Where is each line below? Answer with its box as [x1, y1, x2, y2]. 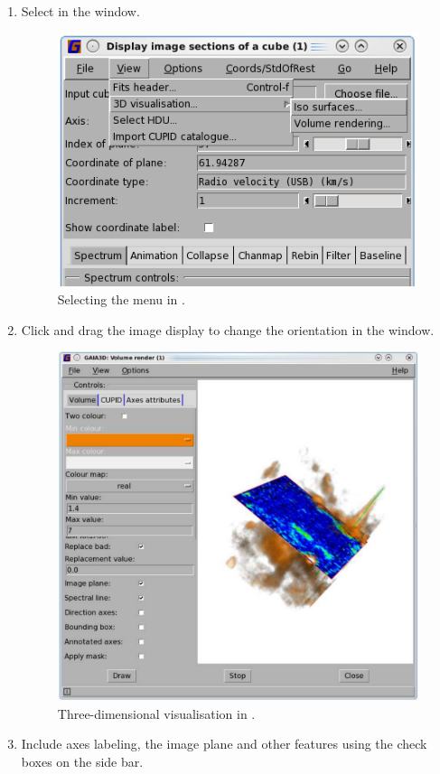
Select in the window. [21, 2, 140, 20]
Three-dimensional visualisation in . [57, 704, 256, 723]
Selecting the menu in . [57, 289, 185, 308]
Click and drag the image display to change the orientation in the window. [21, 320, 435, 339]
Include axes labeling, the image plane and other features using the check [21, 734, 427, 753]
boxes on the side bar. [21, 751, 144, 770]
